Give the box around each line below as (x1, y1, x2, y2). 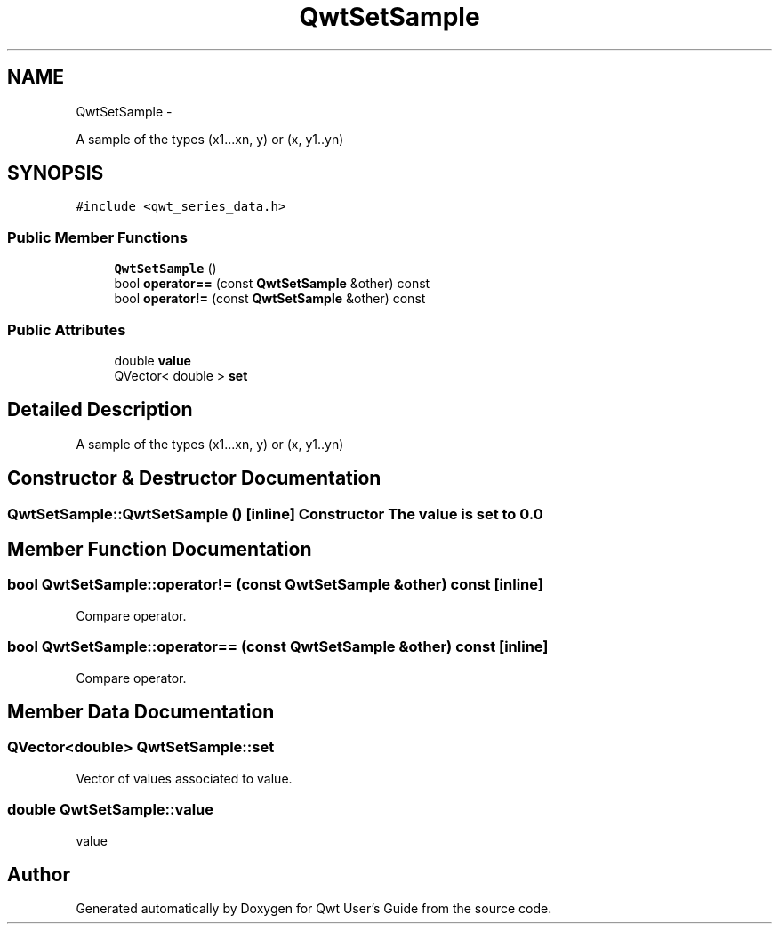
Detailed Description (7, 398, 193, 421)
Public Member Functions (7, 228, 188, 246)
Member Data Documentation (7, 701, 275, 724)
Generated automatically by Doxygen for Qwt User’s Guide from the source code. (76, 901, 552, 917)
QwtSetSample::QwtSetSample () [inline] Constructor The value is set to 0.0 (7, 504, 543, 523)
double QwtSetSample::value (7, 800, 214, 819)
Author (7, 863, 70, 886)
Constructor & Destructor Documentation (7, 467, 381, 490)
